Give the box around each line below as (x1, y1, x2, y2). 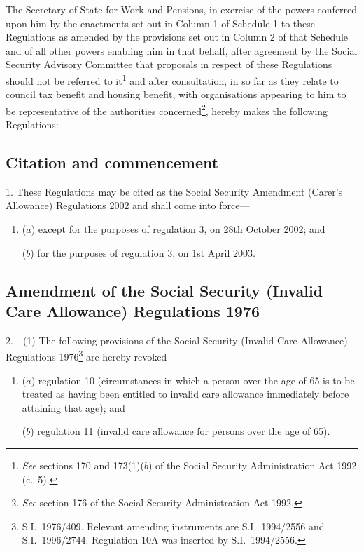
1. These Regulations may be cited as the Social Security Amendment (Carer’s (6, 184, 343, 198)
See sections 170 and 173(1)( (22, 458, 144, 473)
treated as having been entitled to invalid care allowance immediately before (22, 386, 349, 401)
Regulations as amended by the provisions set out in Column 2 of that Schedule (6, 29, 349, 44)
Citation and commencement (6, 152, 219, 173)
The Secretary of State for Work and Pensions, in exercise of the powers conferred (6, 2, 358, 16)
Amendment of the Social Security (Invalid (6, 279, 323, 301)
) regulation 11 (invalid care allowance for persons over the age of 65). (30, 424, 330, 438)
